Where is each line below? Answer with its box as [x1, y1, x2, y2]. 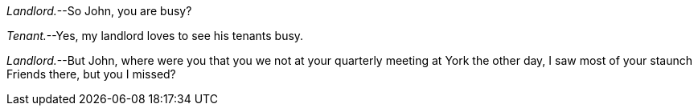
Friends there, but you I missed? [6, 67, 176, 81]
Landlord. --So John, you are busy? [6, 4, 192, 18]
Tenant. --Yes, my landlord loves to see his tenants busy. [6, 29, 304, 42]
